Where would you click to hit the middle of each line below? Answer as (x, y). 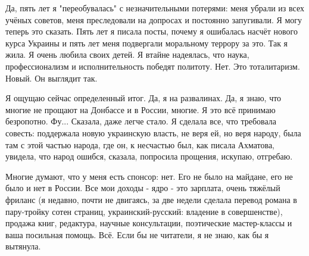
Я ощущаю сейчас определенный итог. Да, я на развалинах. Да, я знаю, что (143, 98)
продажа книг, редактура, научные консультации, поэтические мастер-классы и (149, 223)
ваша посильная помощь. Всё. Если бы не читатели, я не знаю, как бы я (137, 234)
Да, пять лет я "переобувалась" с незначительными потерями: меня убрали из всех (155, 8)
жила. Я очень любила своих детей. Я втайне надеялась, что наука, (127, 54)
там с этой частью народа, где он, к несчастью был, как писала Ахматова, (140, 144)
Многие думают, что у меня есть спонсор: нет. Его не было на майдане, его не (149, 176)
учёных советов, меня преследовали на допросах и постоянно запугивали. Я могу (154, 19)
